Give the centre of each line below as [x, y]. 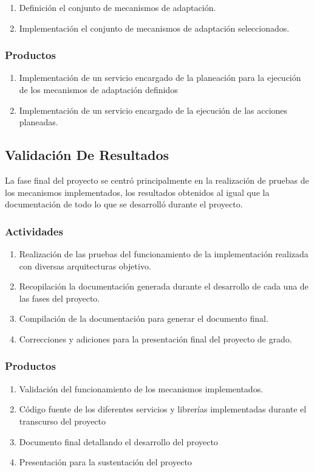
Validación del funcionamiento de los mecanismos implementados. [141, 388]
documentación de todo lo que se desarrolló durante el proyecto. [124, 204]
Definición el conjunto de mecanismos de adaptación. [118, 7]
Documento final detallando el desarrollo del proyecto [118, 441]
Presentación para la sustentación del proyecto [105, 462]
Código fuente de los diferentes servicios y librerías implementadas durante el [163, 409]
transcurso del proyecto [63, 421]
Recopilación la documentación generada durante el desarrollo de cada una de [164, 286]
